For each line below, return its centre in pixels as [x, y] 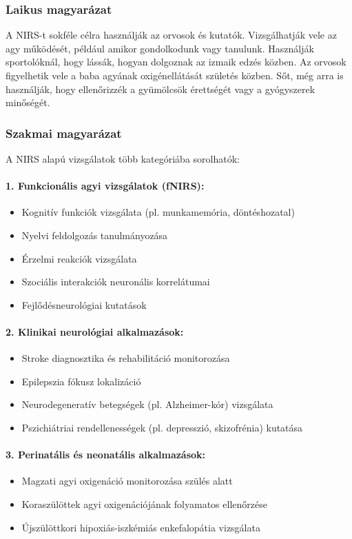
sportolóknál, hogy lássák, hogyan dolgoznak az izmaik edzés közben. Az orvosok [176, 62]
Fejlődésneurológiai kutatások [84, 304]
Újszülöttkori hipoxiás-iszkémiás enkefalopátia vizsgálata [141, 527]
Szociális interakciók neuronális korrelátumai [116, 282]
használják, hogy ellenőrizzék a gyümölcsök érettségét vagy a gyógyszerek [161, 89]
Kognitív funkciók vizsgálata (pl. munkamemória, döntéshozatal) [158, 212]
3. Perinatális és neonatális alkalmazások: [106, 455]
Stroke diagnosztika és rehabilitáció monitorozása [126, 358]
